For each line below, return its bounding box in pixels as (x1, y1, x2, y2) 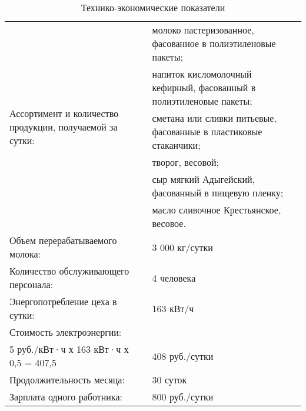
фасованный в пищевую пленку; (152, 186, 284, 199)
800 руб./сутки (152, 390, 214, 403)
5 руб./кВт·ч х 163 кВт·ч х (9, 342, 129, 356)
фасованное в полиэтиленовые (152, 36, 276, 50)
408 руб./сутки (152, 349, 214, 363)
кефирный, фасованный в (152, 81, 256, 94)
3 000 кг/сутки (152, 240, 213, 254)
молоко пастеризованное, (152, 23, 254, 36)
